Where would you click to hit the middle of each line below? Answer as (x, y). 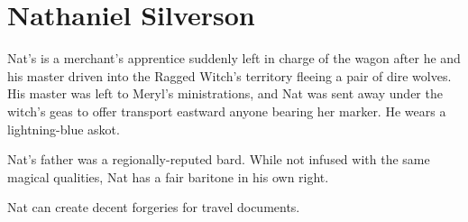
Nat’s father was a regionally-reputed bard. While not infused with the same (219, 159)
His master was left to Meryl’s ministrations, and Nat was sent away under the (225, 93)
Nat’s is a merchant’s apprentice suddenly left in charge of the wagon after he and (234, 58)
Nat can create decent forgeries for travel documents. (154, 207)
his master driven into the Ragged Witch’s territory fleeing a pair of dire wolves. (229, 75)
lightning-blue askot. (64, 129)
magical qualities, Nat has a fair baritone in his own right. (168, 176)
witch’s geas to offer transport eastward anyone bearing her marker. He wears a (227, 111)
